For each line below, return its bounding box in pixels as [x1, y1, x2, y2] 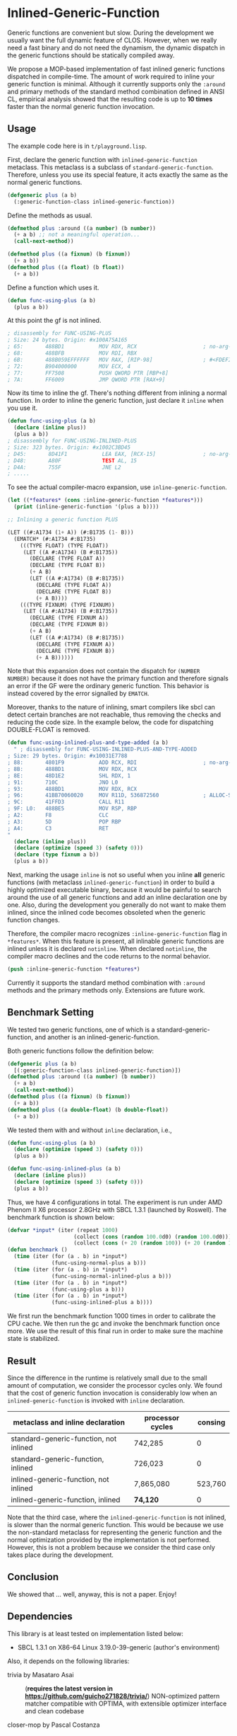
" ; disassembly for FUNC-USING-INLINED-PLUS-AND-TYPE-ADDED [13, 746, 197, 753]
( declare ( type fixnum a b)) [13, 851, 99, 858]
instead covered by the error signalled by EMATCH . [7, 689, 150, 698]
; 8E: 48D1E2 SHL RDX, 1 [7, 772, 131, 780]
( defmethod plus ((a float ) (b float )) [7, 263, 125, 270]
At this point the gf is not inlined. [7, 316, 102, 325]
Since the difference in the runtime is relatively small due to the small [7, 1374, 207, 1382]
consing [197, 1417, 226, 1427]
